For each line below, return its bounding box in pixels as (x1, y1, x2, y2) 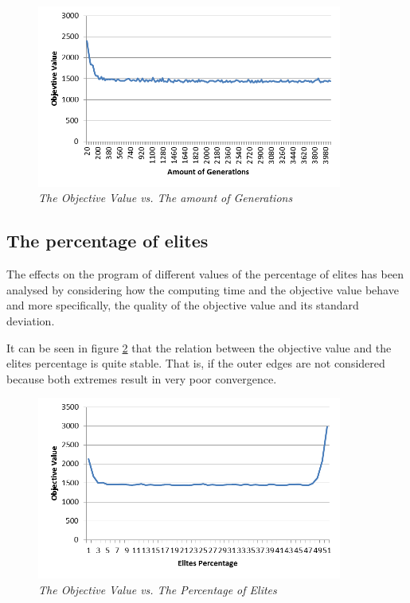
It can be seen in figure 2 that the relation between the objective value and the (6, 339, 392, 356)
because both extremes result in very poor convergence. (6, 370, 277, 387)
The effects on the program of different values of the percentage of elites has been (6, 266, 404, 282)
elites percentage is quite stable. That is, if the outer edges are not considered (6, 355, 385, 372)
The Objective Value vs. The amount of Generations (38, 189, 293, 206)
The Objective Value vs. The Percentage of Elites (38, 581, 277, 597)
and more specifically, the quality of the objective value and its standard (6, 297, 359, 313)
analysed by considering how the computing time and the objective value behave (6, 281, 399, 298)
